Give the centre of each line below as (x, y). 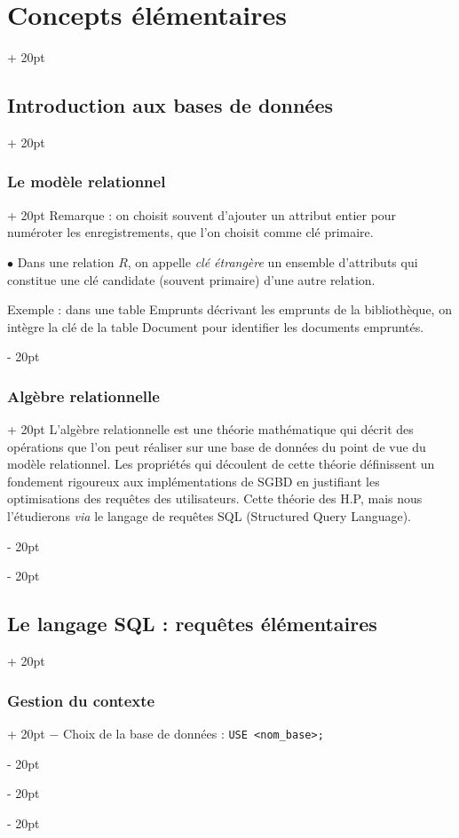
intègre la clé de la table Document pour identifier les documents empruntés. (216, 326)
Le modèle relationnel (87, 182)
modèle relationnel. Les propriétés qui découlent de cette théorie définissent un (221, 464)
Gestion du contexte (81, 700)
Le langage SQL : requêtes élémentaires (192, 624)
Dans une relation (66, 261)
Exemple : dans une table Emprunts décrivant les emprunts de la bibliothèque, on (229, 309)
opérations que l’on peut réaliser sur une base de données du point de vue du (217, 446)
